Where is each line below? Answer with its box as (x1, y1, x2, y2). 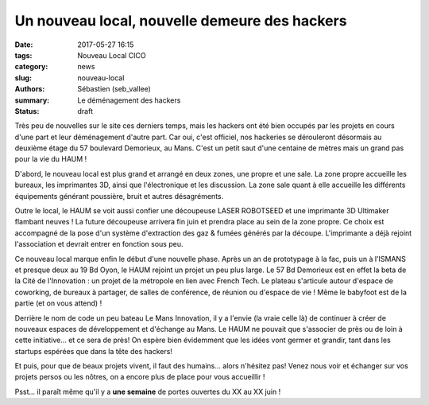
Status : (14, 106, 40, 115)
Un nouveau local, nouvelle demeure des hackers (14, 12, 347, 29)
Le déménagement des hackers (77, 95, 181, 105)
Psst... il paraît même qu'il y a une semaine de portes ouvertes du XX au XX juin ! (14, 387, 281, 396)
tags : (14, 50, 33, 60)
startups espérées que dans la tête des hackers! (14, 346, 172, 356)
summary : (14, 95, 50, 105)
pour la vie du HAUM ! (14, 154, 87, 164)
